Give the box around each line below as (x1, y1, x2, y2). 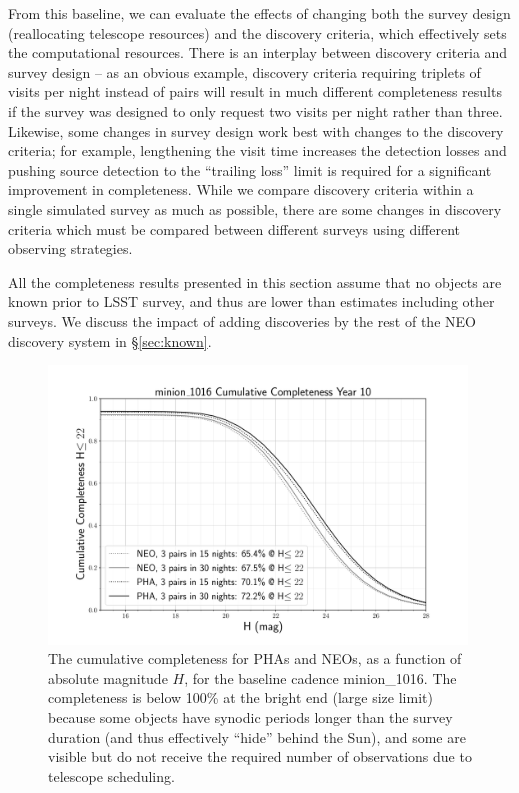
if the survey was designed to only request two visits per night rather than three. (8, 100, 503, 121)
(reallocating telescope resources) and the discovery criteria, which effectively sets (8, 22, 507, 43)
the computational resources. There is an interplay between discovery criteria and (8, 42, 508, 63)
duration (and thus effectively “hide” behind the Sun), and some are (48, 726, 466, 747)
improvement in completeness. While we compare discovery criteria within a (8, 179, 474, 200)
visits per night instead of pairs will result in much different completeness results (8, 81, 502, 102)
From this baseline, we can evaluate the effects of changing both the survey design (8, 3, 511, 23)
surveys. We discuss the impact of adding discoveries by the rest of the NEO (8, 310, 476, 331)
